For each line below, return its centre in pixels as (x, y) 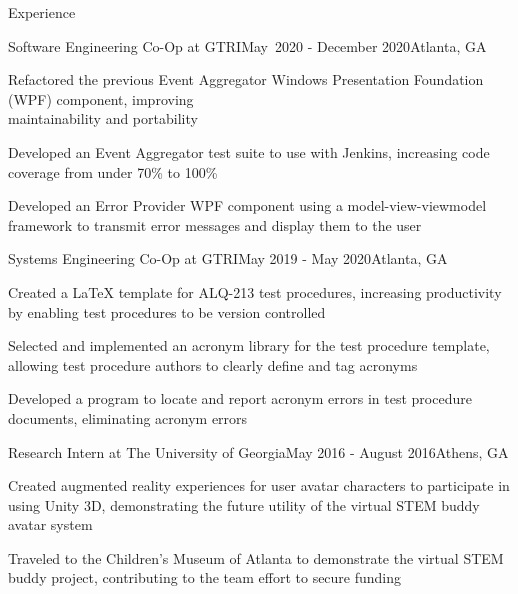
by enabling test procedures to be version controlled (167, 311)
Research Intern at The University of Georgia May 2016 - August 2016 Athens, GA (258, 451)
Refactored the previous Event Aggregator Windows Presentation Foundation (246, 79)
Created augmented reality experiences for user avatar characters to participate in (259, 485)
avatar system (50, 524)
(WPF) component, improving (101, 98)
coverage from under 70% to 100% (113, 171)
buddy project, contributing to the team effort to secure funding (205, 577)
